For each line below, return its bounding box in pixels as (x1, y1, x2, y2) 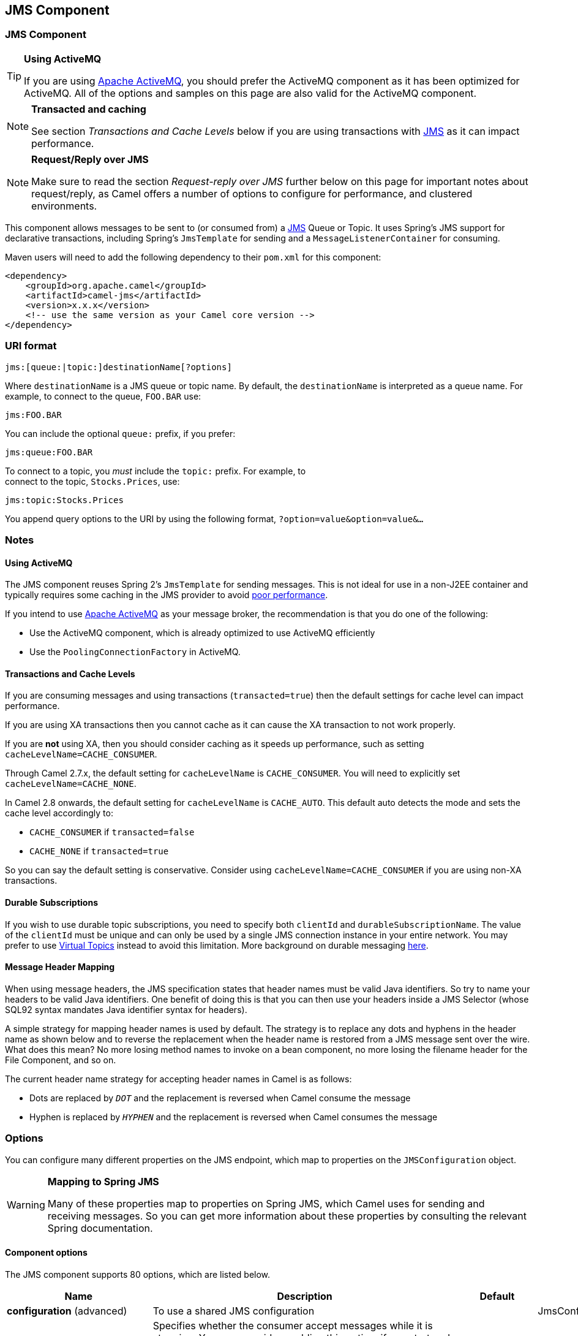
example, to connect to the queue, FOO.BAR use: (5, 390, 201, 401)
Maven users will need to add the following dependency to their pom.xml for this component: (5, 251, 381, 262)
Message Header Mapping (5, 962, 115, 973)
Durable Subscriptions (5, 897, 98, 908)
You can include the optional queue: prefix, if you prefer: (5, 428, 236, 439)
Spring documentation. (47, 1221, 153, 1234)
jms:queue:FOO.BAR (5, 447, 93, 457)
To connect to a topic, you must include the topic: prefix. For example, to (5, 465, 306, 476)
